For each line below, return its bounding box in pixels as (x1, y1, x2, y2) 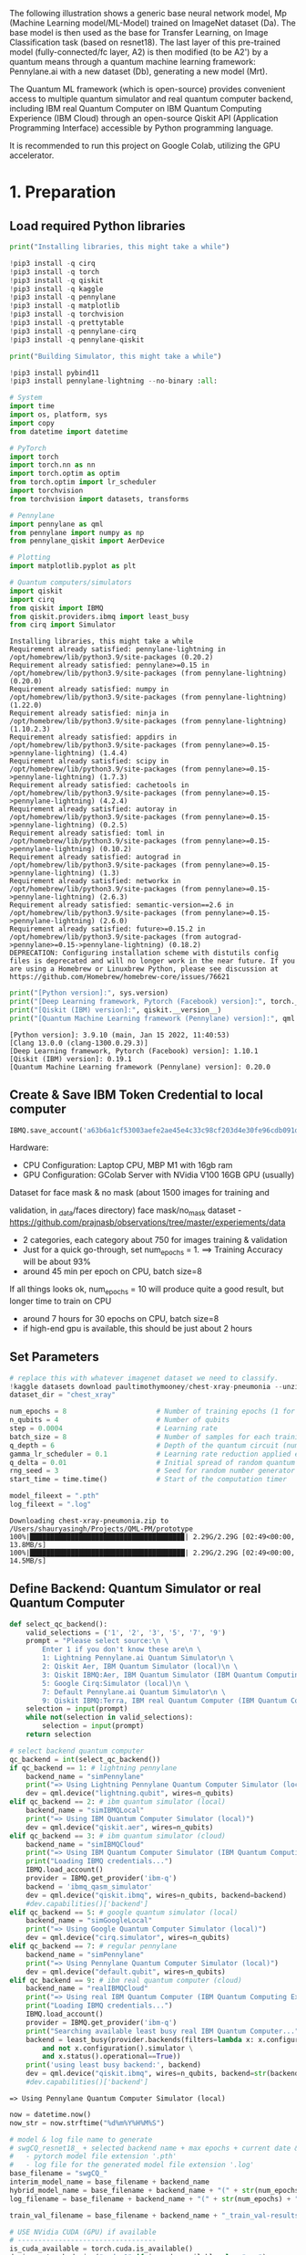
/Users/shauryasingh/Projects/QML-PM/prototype (9, 1524, 194, 1533)
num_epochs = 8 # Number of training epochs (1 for (9, 1407, 296, 1417)
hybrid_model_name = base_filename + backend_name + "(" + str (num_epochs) (9, 2186, 303, 2195)
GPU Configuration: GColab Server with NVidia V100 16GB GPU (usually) (22, 1169, 295, 1181)
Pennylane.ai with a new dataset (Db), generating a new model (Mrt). (9, 66, 269, 77)
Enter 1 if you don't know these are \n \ (42, 1645, 202, 1654)
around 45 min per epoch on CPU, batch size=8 (22, 1266, 202, 1277)
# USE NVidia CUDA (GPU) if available (9, 2228, 157, 2237)
